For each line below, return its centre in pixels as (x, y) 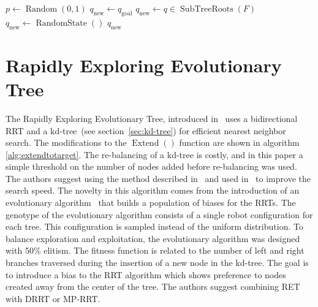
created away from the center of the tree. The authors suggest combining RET (153, 286)
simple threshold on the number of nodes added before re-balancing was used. (151, 166)
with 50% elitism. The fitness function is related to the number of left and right (155, 250)
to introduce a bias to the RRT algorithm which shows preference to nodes (146, 274)
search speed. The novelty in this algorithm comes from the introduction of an (153, 190)
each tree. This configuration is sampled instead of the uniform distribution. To (154, 226)
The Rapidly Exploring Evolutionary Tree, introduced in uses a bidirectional (152, 118)
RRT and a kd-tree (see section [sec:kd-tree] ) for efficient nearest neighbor (146, 130)
